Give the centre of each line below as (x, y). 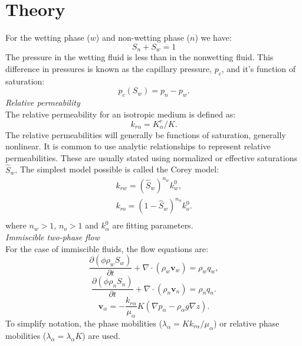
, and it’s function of (259, 68)
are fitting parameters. (153, 225)
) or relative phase (246, 323)
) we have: (213, 37)
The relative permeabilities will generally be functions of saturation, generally (146, 134)
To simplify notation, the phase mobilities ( (84, 323)
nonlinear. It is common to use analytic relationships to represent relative (138, 146)
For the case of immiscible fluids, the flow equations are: (107, 248)
